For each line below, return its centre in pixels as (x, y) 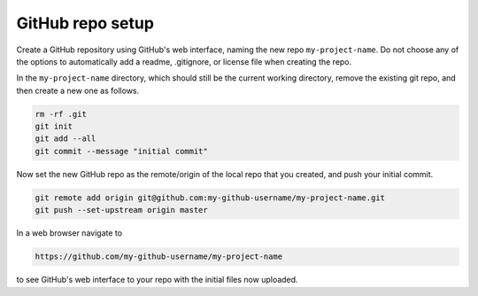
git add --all (66, 139)
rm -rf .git (61, 114)
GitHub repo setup (85, 23)
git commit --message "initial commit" (121, 151)
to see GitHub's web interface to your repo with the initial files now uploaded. (157, 280)
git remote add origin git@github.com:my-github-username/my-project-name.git (210, 198)
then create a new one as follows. (78, 90)
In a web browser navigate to (69, 233)
